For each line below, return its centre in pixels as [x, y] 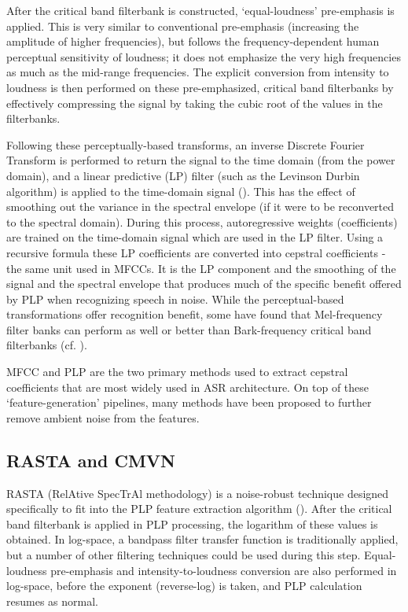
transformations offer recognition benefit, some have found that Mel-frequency [195, 314]
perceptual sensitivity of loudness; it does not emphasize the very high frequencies [204, 56]
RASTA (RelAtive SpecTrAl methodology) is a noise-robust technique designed [198, 493]
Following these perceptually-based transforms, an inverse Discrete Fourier [186, 144]
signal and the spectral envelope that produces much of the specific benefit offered [204, 284]
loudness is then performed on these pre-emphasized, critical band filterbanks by [200, 87]
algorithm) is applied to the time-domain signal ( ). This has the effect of [181, 191]
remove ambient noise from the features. [103, 417]
